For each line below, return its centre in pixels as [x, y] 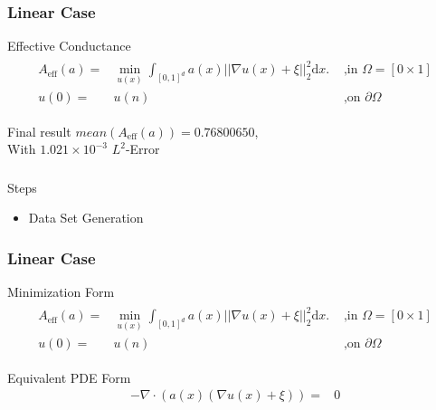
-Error [142, 149]
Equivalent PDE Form [69, 377]
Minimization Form [61, 292]
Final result [39, 131]
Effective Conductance [69, 46]
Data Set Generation [86, 218]
